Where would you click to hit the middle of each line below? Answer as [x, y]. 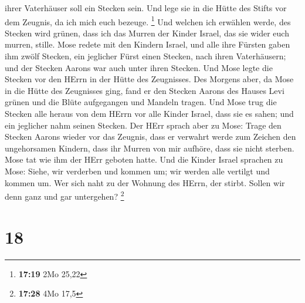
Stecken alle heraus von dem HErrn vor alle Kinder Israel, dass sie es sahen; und [149, 113]
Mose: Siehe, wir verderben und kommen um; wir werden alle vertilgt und [137, 171]
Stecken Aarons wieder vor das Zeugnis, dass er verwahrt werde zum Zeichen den [150, 137]
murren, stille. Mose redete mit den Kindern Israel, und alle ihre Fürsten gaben [148, 44]
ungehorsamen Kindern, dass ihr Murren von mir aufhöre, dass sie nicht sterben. [150, 148]
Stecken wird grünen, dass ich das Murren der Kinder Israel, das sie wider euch [147, 33]
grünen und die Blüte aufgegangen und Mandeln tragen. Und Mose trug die [141, 102]
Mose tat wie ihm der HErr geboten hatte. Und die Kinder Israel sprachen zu [144, 159]
